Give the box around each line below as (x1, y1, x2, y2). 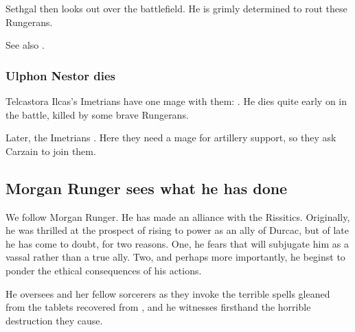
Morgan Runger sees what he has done (5, 177, 288, 198)
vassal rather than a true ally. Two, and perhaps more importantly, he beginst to (5, 250, 345, 264)
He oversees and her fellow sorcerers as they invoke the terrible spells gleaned (5, 286, 330, 300)
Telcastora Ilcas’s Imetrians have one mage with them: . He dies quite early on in (5, 94, 347, 108)
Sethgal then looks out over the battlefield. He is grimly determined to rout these (5, 1, 347, 15)
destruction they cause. (5, 313, 103, 327)
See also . (5, 38, 45, 52)
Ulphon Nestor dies (5, 67, 115, 84)
